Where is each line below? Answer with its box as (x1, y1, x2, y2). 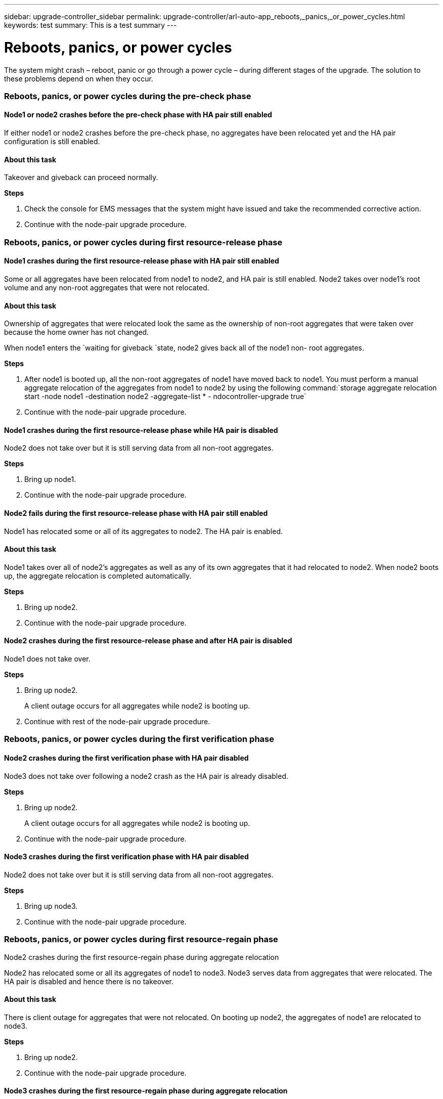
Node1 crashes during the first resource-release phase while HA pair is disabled (4, 425, 278, 434)
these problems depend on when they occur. (4, 74, 153, 83)
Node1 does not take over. (4, 654, 91, 663)
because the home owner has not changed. (4, 328, 149, 337)
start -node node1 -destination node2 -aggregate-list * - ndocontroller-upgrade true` (24, 392, 306, 401)
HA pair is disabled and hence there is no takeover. (4, 977, 174, 986)
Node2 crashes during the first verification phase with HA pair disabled (4, 753, 249, 762)
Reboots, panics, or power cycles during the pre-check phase (4, 91, 251, 101)
